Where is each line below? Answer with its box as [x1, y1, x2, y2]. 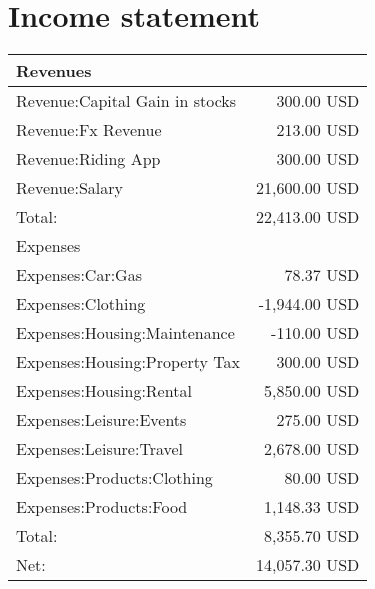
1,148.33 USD [263, 495, 360, 519]
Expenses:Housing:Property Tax [16, 350, 240, 374]
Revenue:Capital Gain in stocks [16, 89, 237, 113]
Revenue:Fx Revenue [16, 118, 162, 142]
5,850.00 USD [263, 379, 360, 403]
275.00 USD [276, 408, 360, 432]
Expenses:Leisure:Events [16, 408, 187, 432]
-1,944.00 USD [258, 292, 360, 316]
